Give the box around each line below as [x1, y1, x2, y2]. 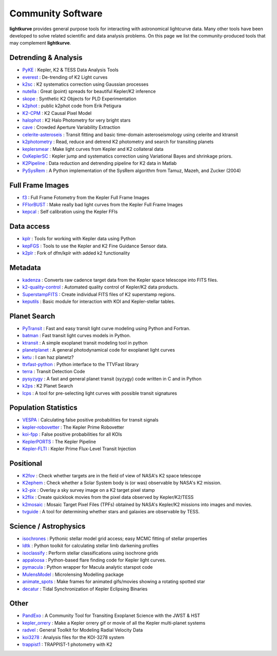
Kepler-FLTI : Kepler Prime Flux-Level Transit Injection [22, 446, 136, 452]
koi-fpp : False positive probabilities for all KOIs [22, 431, 123, 437]
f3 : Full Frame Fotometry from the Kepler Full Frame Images [22, 194, 150, 200]
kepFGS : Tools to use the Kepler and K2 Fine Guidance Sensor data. [22, 243, 168, 249]
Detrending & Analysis [9, 53, 83, 62]
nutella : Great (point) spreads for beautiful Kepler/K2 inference [22, 88, 156, 94]
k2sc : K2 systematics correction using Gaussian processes [22, 81, 149, 87]
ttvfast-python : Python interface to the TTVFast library [22, 361, 139, 368]
